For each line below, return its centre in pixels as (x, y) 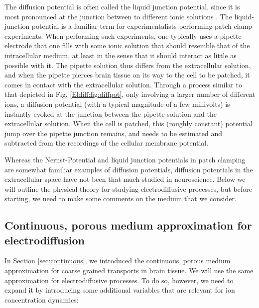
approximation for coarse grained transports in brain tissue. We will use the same (129, 270)
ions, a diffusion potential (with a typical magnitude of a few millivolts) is (117, 104)
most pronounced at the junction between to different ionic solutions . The (118, 16)
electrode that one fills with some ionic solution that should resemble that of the (127, 45)
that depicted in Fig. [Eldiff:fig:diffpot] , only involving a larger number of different (130, 94)
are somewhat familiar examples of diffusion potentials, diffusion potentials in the (129, 169)
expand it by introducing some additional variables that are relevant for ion (120, 290)
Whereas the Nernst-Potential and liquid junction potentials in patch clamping (125, 159)
